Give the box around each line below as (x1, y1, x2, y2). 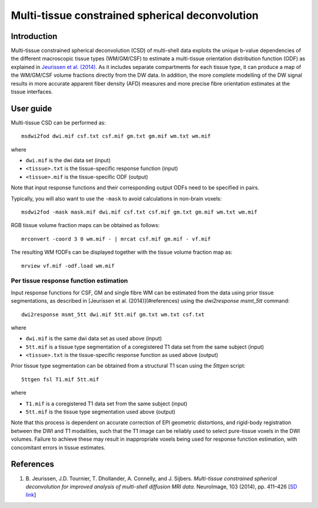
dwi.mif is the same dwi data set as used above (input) (25, 335, 162, 342)
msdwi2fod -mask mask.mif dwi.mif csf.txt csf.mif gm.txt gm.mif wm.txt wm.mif (21, 209, 257, 215)
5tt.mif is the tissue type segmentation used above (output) (25, 408, 176, 415)
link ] (25, 491, 37, 499)
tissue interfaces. (11, 89, 53, 96)
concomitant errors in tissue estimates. (11, 444, 106, 451)
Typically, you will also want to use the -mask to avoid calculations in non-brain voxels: (11, 195, 222, 202)
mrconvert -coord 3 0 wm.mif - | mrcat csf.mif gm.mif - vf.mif (21, 235, 211, 242)
